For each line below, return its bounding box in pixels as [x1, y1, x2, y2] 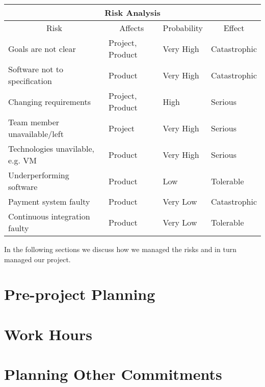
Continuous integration [8, 210, 90, 222]
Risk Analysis [104, 7, 161, 18]
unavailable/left [8, 128, 64, 140]
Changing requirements [8, 95, 91, 107]
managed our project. [4, 254, 71, 264]
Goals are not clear [8, 42, 76, 54]
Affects [119, 22, 144, 34]
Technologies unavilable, [8, 143, 94, 154]
